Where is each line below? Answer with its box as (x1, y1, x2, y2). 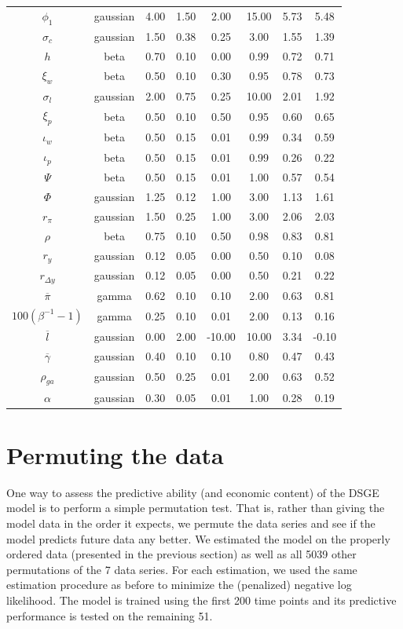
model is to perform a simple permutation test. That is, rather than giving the (6, 499, 385, 516)
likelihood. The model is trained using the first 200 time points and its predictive (6, 591, 397, 608)
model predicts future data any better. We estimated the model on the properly (6, 530, 390, 547)
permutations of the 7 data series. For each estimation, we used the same (6, 561, 357, 577)
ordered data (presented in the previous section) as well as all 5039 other (6, 546, 357, 562)
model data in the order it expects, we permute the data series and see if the (6, 514, 376, 531)
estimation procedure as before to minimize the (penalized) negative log (6, 576, 352, 593)
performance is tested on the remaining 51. (6, 607, 213, 624)
